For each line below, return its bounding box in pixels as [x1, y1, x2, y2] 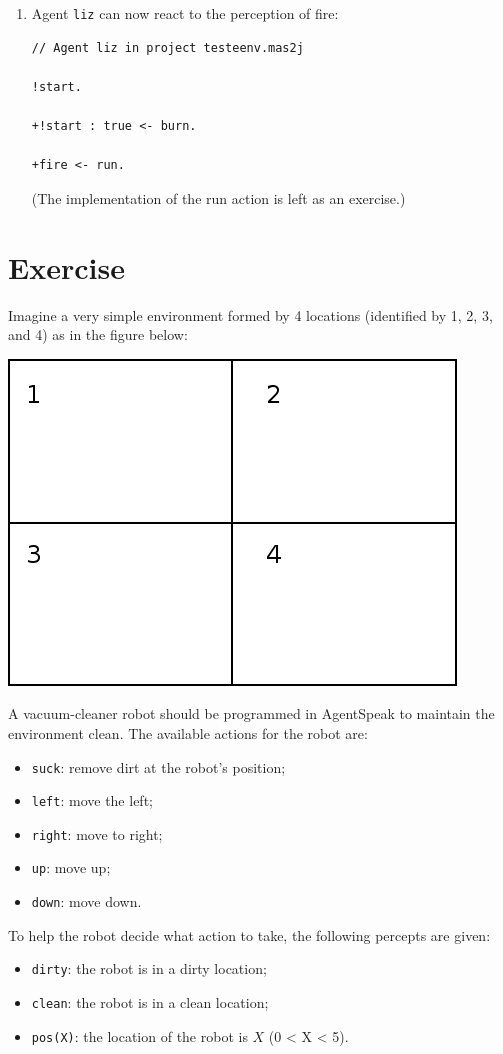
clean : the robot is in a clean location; [31, 992, 269, 1013]
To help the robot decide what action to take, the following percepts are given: [8, 924, 491, 945]
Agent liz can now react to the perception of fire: [31, 3, 339, 23]
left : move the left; [31, 790, 153, 811]
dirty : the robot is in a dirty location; [31, 958, 267, 979]
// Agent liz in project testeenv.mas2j [31, 40, 304, 55]
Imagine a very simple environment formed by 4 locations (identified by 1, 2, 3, [8, 304, 493, 325]
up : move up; [31, 857, 111, 878]
